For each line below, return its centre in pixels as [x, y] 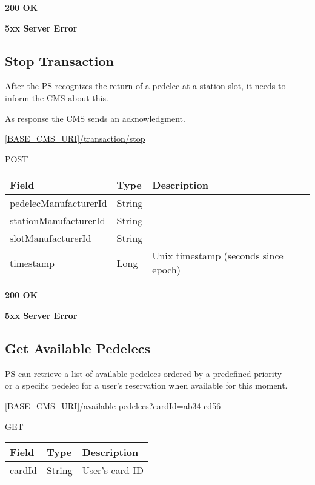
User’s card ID [113, 470]
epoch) [166, 270]
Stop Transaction [59, 60]
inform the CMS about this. [57, 97]
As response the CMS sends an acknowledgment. [95, 118]
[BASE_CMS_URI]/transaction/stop [75, 139]
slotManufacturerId [51, 238]
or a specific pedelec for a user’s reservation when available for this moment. [146, 385]
